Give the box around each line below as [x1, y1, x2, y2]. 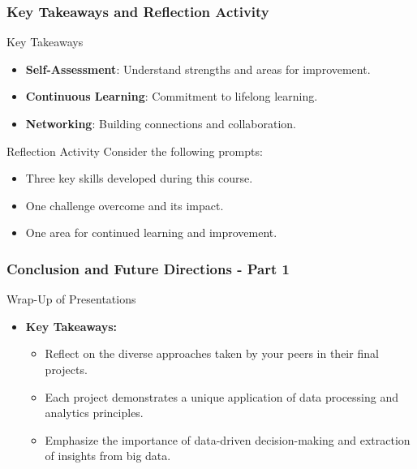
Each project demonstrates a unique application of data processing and [45, 388, 399, 405]
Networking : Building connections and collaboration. [25, 115, 297, 131]
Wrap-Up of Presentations [6, 290, 136, 308]
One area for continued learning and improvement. [25, 224, 277, 241]
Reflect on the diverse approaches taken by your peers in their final [45, 345, 379, 362]
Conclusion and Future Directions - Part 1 [6, 258, 290, 278]
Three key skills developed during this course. [25, 170, 253, 187]
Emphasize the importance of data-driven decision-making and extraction [45, 431, 411, 448]
